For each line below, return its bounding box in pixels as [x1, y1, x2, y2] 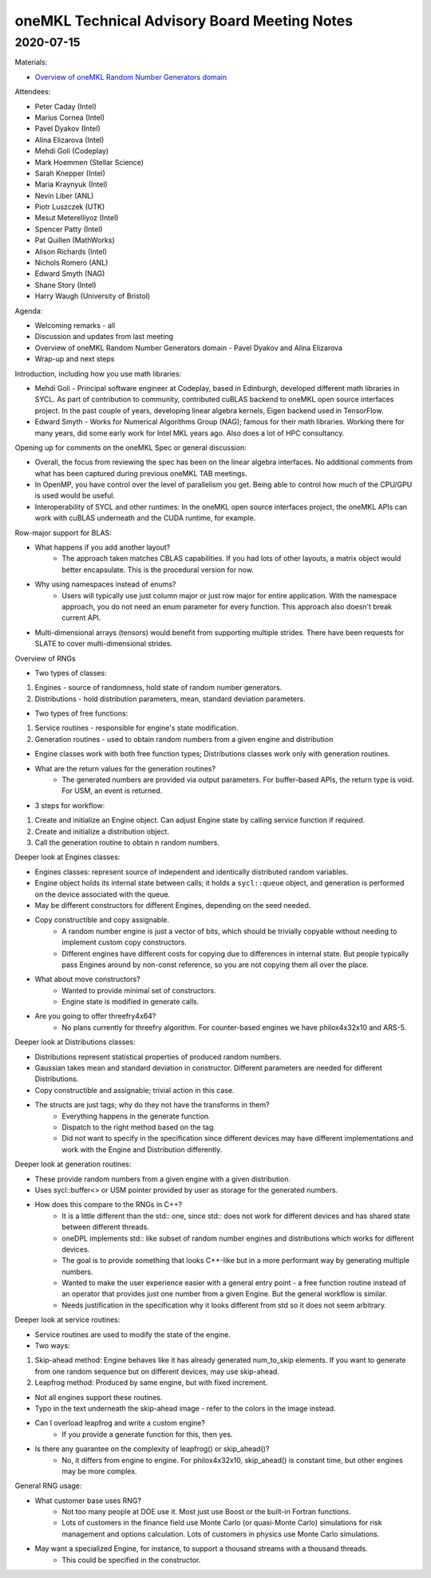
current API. [61, 613, 101, 622]
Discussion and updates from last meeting [34, 332, 174, 341]
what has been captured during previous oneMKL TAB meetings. [34, 468, 247, 478]
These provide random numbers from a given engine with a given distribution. [34, 1174, 291, 1184]
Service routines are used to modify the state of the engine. [34, 1329, 231, 1339]
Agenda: [14, 306, 43, 315]
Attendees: [14, 87, 51, 97]
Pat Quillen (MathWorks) [34, 235, 115, 245]
